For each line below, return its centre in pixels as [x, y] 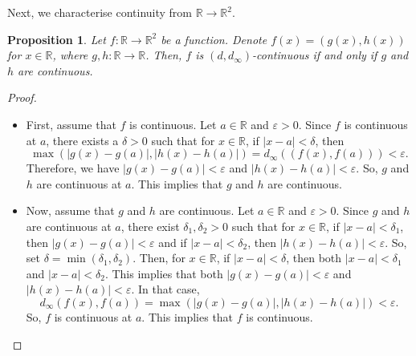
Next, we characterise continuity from [100, 12]
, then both [314, 258]
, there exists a [82, 140]
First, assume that [71, 124]
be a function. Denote [214, 39]
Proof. [22, 97]
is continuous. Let [173, 124]
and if [173, 242]
